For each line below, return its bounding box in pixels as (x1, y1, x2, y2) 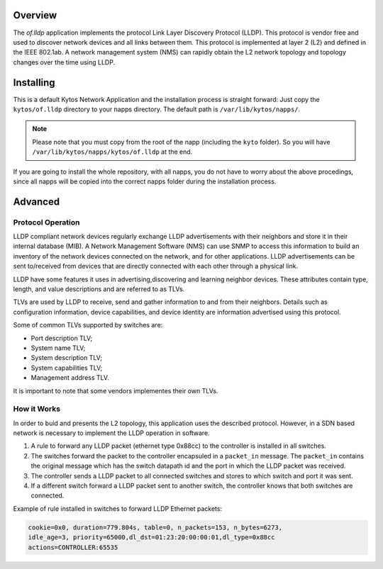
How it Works (13, 404, 60, 414)
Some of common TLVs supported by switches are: (13, 321, 163, 329)
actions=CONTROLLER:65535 (28, 543, 118, 551)
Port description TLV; (30, 334, 93, 342)
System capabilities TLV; (30, 364, 103, 372)
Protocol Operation (13, 217, 80, 227)
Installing (13, 77, 56, 89)
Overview (13, 9, 57, 21)
